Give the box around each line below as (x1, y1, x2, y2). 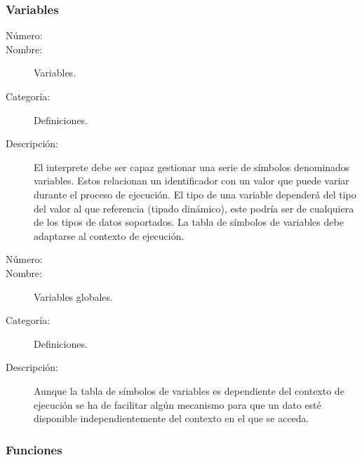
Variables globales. (34, 289, 113, 304)
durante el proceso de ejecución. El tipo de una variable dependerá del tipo (34, 187, 356, 201)
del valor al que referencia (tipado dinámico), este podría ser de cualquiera (34, 201, 354, 215)
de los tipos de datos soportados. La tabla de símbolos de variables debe (34, 215, 344, 229)
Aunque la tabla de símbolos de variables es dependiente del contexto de (34, 383, 344, 398)
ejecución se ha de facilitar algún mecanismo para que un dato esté (34, 397, 321, 412)
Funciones (6, 440, 62, 458)
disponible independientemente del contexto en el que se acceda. (34, 411, 309, 426)
